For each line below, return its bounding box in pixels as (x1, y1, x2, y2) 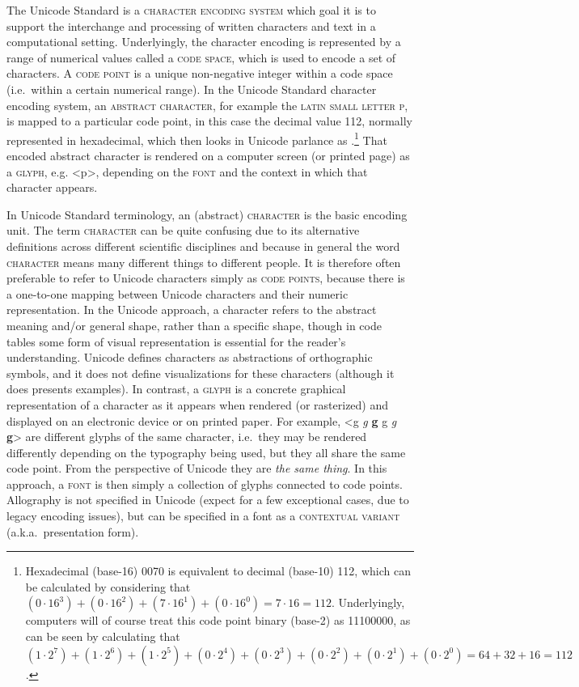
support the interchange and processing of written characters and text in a (6, 17, 376, 34)
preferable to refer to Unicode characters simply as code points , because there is (6, 269, 405, 286)
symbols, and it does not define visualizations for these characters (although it (6, 364, 395, 381)
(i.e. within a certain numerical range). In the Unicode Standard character (6, 80, 377, 97)
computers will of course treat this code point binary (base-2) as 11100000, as (25, 612, 411, 629)
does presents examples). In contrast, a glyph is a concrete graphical (6, 380, 346, 397)
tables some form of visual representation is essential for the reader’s (6, 333, 346, 350)
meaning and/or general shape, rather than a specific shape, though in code (6, 316, 382, 333)
